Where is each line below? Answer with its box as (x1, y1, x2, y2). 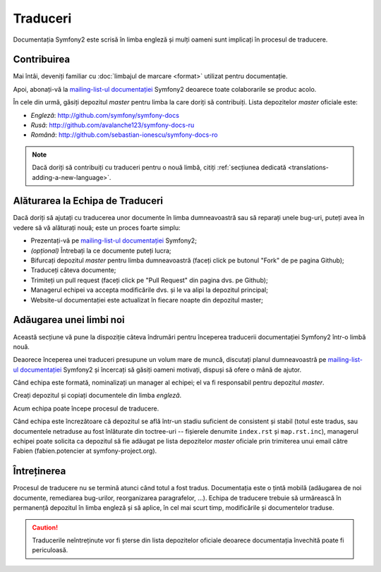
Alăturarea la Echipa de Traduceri (13, 195, 164, 207)
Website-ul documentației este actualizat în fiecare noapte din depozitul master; (30, 296, 264, 304)
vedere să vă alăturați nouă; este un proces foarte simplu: (13, 223, 181, 232)
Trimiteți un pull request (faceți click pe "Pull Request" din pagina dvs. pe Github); (30, 276, 268, 284)
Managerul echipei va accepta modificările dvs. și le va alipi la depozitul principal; (30, 286, 268, 294)
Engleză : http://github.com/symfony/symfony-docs (30, 111, 180, 119)
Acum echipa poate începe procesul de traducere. (13, 404, 159, 413)
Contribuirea (13, 54, 71, 66)
